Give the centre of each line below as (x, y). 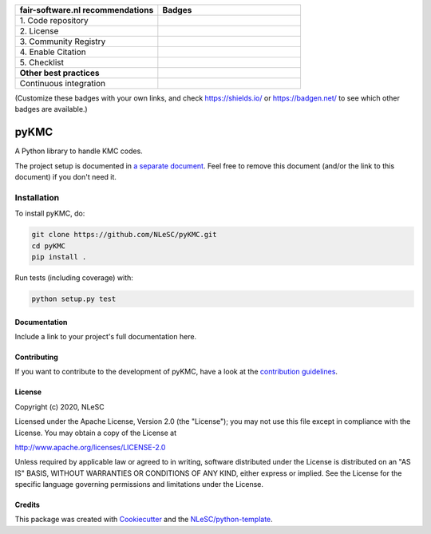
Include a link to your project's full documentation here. (106, 336)
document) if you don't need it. (66, 177)
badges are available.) (51, 109)
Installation (37, 197)
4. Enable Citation (53, 52)
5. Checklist (42, 62)
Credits (27, 505)
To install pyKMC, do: (50, 214)
